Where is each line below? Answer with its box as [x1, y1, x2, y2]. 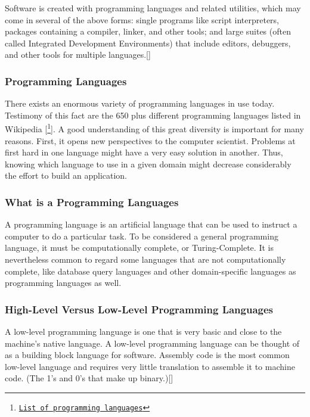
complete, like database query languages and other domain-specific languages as [5, 264, 296, 277]
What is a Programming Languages [5, 194, 179, 209]
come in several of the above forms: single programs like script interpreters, [5, 13, 280, 26]
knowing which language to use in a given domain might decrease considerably [5, 157, 292, 170]
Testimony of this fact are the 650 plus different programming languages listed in [5, 108, 301, 121]
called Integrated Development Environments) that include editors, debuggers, [5, 36, 291, 49]
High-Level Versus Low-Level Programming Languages [5, 301, 274, 316]
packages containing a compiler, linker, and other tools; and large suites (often [5, 25, 291, 38]
